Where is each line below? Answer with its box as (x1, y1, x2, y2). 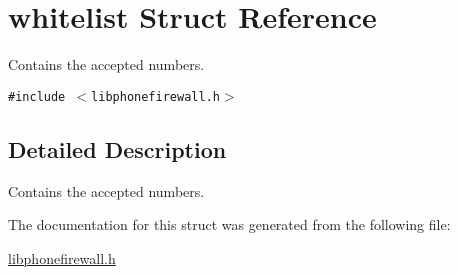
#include (8, 89, 66, 104)
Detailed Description (8, 133, 227, 164)
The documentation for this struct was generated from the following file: (8, 214, 451, 235)
